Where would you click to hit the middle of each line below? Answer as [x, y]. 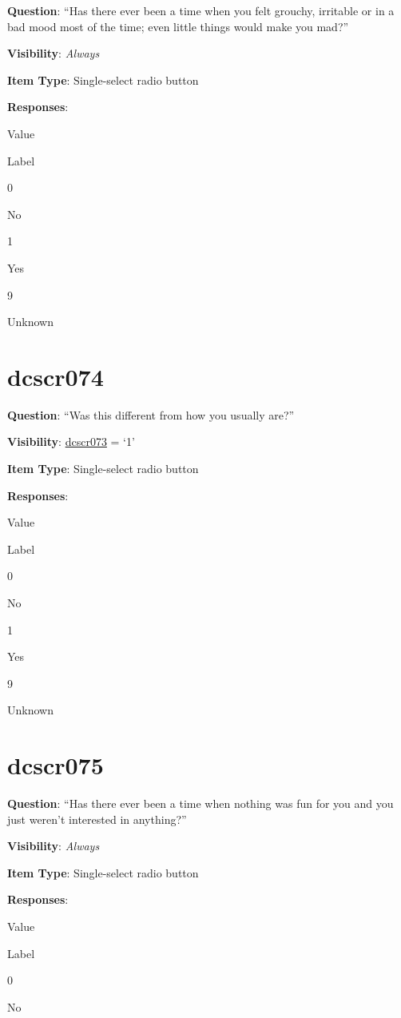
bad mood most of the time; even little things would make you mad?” [178, 26]
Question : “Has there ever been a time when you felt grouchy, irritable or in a [201, 10]
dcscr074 [56, 376]
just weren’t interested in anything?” [97, 819]
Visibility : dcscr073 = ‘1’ [71, 441]
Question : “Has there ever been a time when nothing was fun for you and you [200, 803]
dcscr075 [56, 765]
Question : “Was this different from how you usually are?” [151, 414]
